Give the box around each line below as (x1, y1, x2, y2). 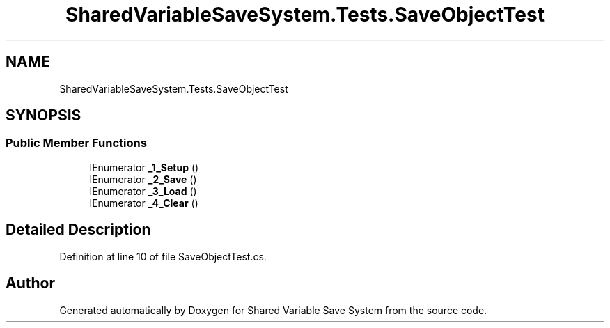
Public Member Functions (6, 136, 147, 150)
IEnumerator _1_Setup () (89, 161, 199, 173)
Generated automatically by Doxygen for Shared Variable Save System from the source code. (59, 304, 487, 316)
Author (6, 274, 55, 292)
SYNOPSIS (6, 107, 81, 125)
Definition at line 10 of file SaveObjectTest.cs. (59, 250, 267, 263)
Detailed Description (6, 221, 151, 239)
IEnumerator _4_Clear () (89, 196, 198, 209)
